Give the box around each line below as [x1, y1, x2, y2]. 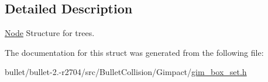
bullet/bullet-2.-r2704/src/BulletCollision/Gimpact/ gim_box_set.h [5, 66, 247, 78]
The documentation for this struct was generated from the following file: [5, 46, 264, 58]
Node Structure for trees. [5, 27, 95, 39]
